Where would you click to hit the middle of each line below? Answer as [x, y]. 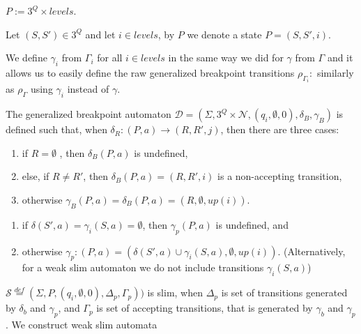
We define [26, 58]
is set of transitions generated [284, 293]
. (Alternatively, [312, 251]
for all [110, 58]
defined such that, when [56, 129]
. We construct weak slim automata [82, 324]
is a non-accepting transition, [280, 176]
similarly [335, 72]
